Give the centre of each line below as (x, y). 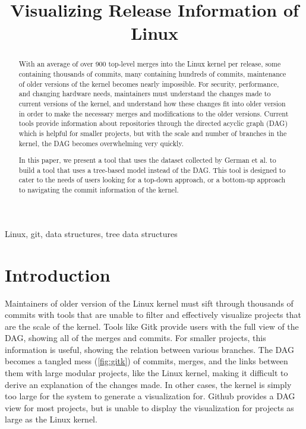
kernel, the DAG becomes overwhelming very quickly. (101, 143)
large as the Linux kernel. (51, 419)
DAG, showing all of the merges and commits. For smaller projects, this (135, 338)
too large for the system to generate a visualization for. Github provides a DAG (150, 396)
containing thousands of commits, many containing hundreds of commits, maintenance (152, 74)
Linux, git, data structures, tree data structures (91, 233)
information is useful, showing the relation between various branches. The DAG (149, 349)
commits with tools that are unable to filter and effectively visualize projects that (153, 315)
